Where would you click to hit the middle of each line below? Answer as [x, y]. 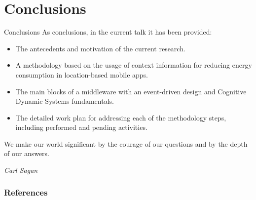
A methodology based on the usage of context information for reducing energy [134, 65]
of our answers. [27, 153]
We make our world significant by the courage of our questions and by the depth [126, 143]
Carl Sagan [21, 170]
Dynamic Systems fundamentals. [65, 101]
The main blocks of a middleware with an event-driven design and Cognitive [131, 91]
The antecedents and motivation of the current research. [100, 48]
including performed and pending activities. [81, 127]
